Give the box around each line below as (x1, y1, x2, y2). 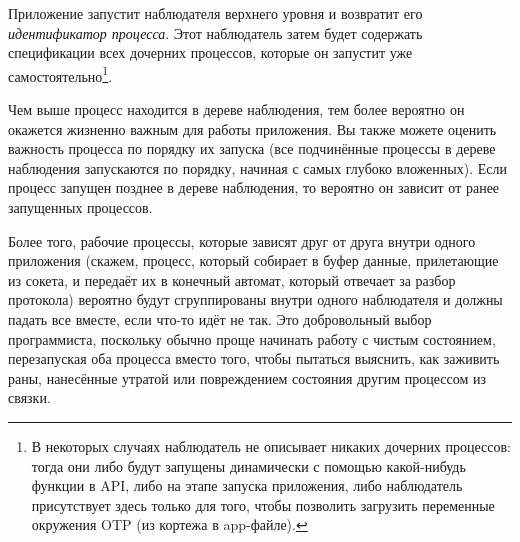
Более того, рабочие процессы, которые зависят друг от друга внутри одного (8, 230, 476, 251)
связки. (8, 387, 51, 408)
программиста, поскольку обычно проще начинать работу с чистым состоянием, (8, 328, 496, 349)
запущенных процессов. (8, 197, 153, 217)
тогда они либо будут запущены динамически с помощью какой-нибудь (31, 455, 466, 476)
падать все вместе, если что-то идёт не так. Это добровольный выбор (8, 308, 432, 329)
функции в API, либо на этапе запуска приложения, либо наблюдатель (31, 475, 463, 496)
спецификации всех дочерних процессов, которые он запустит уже (8, 42, 413, 63)
